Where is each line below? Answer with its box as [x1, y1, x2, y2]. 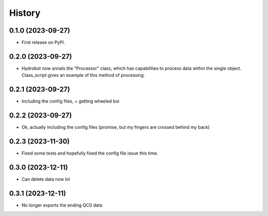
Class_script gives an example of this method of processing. [21, 72, 145, 78]
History [9, 7, 41, 18]
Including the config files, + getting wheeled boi [21, 98, 120, 104]
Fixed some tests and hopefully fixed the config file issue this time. [21, 150, 158, 156]
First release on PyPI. [21, 40, 66, 46]
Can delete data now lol [21, 176, 70, 182]
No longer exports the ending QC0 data [21, 202, 103, 208]
